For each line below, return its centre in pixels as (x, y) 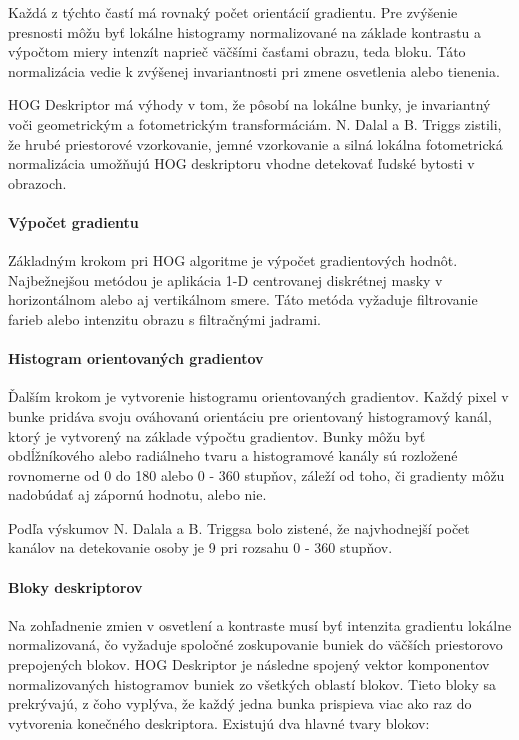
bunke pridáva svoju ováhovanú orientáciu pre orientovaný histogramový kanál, (250, 415)
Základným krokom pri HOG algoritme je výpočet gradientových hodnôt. (233, 260)
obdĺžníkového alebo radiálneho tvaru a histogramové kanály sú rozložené (233, 455)
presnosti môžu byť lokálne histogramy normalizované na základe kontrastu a (244, 31)
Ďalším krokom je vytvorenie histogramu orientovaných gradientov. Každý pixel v (258, 396)
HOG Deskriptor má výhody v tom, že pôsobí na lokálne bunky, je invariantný (249, 104)
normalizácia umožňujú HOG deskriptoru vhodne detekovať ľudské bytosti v (241, 163)
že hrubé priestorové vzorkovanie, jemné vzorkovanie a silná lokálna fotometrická (255, 143)
